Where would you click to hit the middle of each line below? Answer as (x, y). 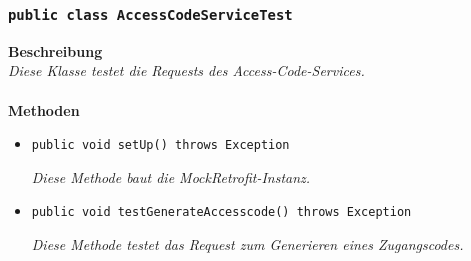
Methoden (44, 109)
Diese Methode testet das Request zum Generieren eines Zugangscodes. (247, 244)
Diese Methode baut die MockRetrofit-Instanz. (171, 176)
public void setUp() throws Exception (160, 145)
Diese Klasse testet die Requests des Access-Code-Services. (186, 70)
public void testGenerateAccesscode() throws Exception (221, 212)
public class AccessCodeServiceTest (150, 14)
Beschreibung (55, 50)
